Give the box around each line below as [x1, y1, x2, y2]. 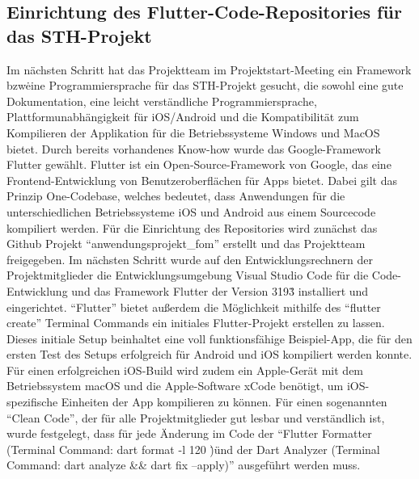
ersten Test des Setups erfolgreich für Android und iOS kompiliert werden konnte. [6, 346, 413, 363]
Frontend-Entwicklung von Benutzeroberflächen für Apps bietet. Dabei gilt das [6, 171, 397, 188]
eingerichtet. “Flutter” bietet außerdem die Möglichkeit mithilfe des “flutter [6, 298, 381, 315]
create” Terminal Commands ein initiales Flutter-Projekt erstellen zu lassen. [6, 314, 385, 331]
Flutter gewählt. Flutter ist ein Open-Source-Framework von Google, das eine [6, 156, 391, 173]
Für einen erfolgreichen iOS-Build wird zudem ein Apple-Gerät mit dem [6, 361, 364, 378]
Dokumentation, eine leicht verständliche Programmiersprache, [6, 92, 317, 109]
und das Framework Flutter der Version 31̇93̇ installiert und [71, 282, 369, 299]
